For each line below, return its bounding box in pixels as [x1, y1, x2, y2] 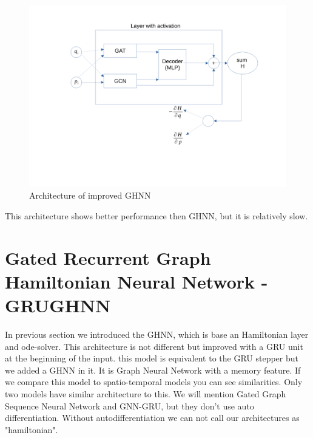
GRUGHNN [5, 293, 111, 318]
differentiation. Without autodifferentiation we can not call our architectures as [5, 411, 300, 424]
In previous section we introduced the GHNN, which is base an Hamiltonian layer [5, 328, 309, 341]
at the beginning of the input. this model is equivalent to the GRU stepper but [5, 352, 298, 364]
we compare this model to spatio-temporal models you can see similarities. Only [5, 375, 303, 388]
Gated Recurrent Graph [5, 245, 211, 270]
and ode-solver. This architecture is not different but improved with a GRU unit [5, 340, 303, 352]
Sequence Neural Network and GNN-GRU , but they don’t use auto [5, 399, 254, 412]
